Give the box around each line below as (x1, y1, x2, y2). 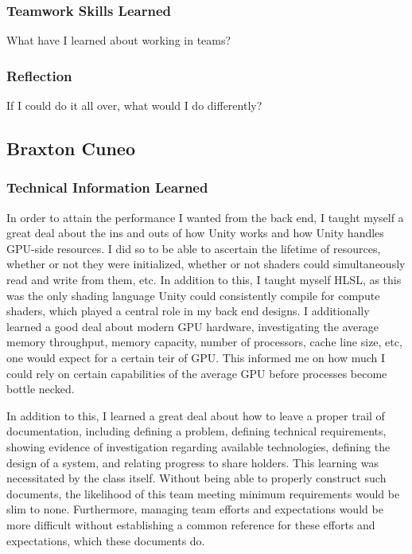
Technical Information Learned (6, 178, 208, 197)
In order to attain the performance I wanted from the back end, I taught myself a (6, 209, 404, 225)
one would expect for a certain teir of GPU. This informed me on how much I (6, 349, 386, 365)
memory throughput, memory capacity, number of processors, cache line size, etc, (6, 334, 402, 350)
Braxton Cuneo (6, 136, 135, 161)
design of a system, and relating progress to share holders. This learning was (6, 454, 379, 470)
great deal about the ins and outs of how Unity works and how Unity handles (6, 224, 384, 241)
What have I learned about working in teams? (6, 32, 231, 49)
